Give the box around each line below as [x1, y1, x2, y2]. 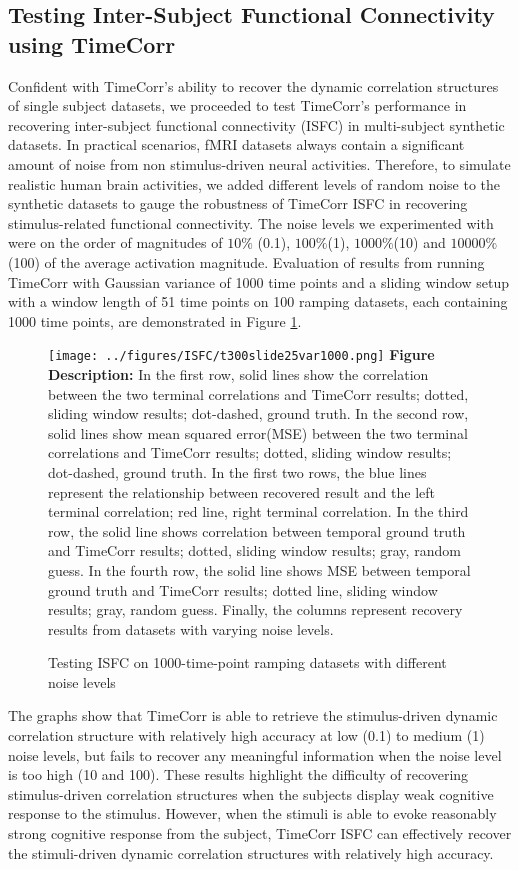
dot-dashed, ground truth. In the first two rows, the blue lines [48, 461, 427, 482]
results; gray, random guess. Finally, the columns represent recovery [48, 599, 463, 620]
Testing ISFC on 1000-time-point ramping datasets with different [48, 652, 447, 673]
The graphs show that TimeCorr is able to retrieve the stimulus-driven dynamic [8, 705, 498, 726]
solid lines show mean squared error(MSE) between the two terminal [48, 422, 468, 443]
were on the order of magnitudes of [8, 232, 223, 253]
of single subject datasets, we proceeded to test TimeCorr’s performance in [8, 95, 467, 116]
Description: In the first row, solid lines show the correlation [48, 363, 429, 384]
